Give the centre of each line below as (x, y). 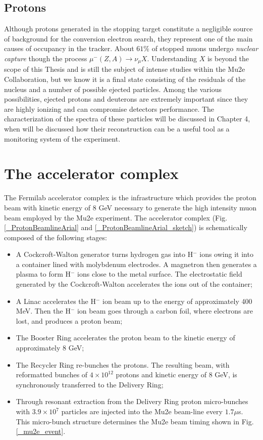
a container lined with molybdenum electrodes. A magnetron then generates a (136, 264)
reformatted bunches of (52, 375)
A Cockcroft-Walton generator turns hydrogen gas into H (104, 254)
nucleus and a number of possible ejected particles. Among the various (113, 89)
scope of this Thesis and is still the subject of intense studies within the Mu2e (125, 69)
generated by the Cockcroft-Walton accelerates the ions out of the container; (134, 284)
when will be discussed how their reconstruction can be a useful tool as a (117, 128)
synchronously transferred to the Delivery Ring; (90, 384)
